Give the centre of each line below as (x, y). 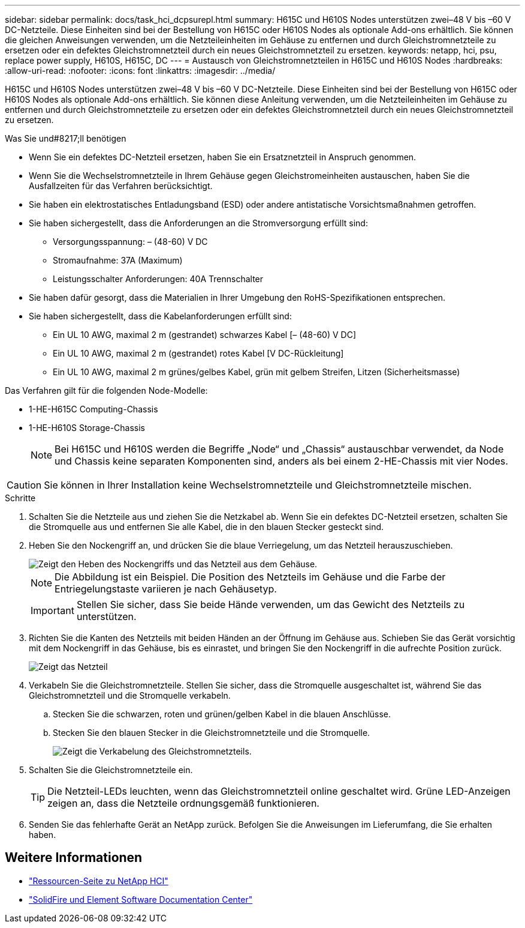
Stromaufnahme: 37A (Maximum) (118, 260)
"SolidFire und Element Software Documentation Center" (141, 899)
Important (52, 610)
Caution (24, 485)
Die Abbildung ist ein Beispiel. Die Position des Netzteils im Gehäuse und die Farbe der (250, 577)
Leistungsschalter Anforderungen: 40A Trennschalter (158, 279)
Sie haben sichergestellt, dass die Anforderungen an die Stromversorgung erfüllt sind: (198, 223)
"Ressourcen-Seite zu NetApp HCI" (99, 881)
